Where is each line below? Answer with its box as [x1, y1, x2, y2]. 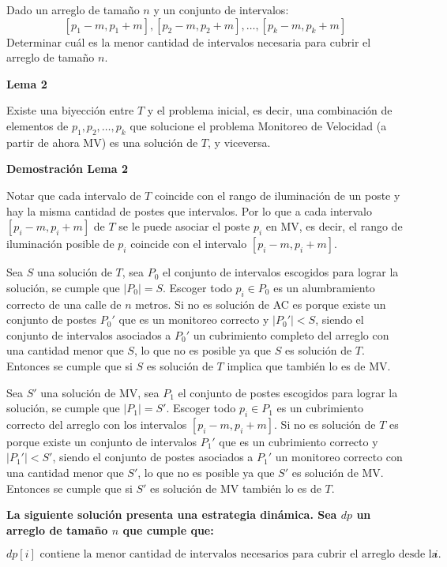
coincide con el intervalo [130, 235, 247, 252]
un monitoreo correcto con [275, 449, 403, 465]
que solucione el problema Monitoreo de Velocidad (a [130, 117, 387, 133]
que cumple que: [122, 521, 214, 538]
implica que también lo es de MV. [227, 357, 391, 374]
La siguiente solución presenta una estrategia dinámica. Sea [6, 506, 337, 523]
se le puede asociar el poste [118, 218, 250, 235]
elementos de [6, 117, 69, 133]
